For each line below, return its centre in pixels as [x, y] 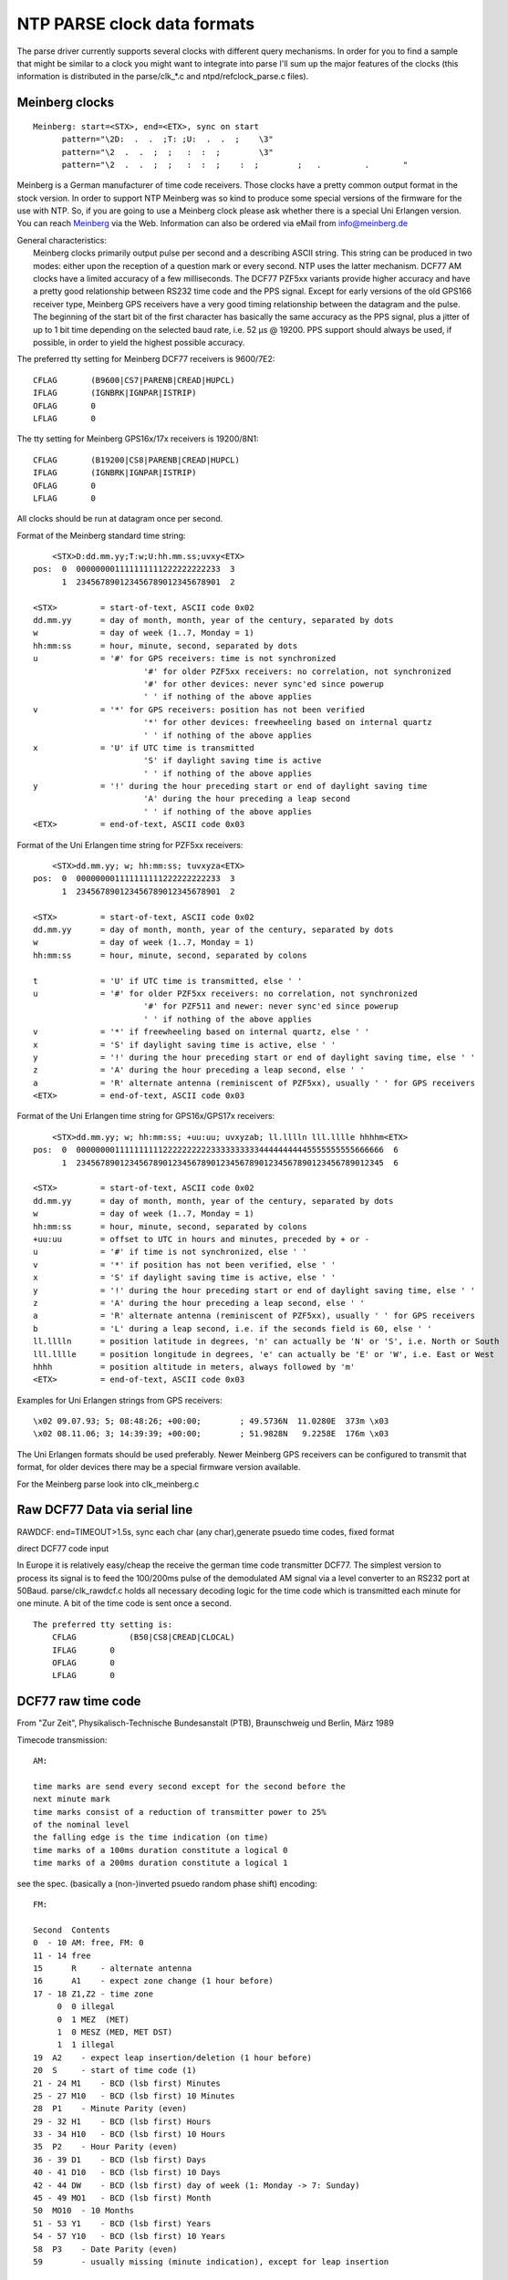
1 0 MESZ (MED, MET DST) [115, 2032]
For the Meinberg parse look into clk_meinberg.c [108, 1484]
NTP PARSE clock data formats [136, 24]
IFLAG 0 [83, 1650]
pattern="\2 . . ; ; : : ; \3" [167, 152]
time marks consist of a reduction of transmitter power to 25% [180, 1812]
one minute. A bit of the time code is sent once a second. [124, 1603]
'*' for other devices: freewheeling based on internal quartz [287, 722]
